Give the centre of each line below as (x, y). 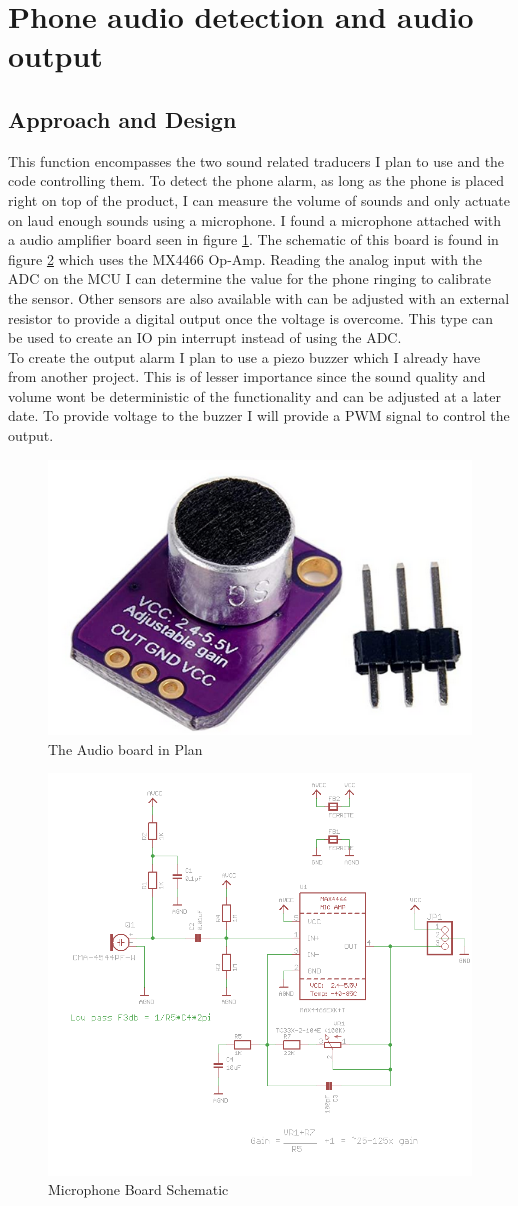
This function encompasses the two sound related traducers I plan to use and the (256, 160)
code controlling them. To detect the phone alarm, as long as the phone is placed (256, 180)
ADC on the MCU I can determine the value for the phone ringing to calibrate (249, 278)
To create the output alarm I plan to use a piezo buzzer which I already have (244, 356)
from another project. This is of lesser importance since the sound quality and (247, 376)
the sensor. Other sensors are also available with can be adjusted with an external (259, 297)
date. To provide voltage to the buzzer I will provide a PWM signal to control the (259, 415)
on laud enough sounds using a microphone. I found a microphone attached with (255, 219)
